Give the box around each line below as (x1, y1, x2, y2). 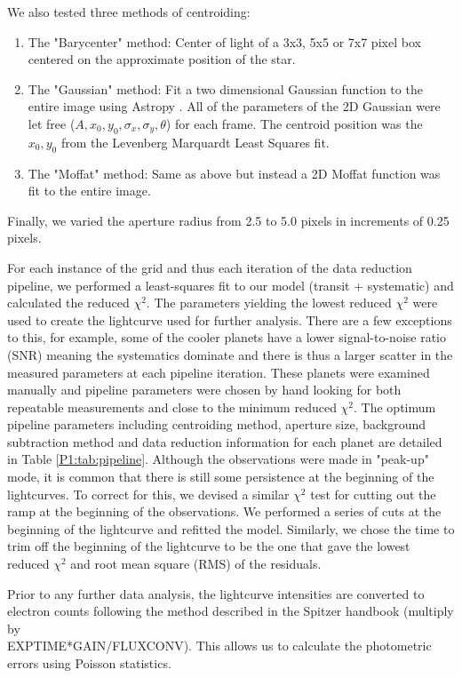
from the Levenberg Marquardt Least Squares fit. (60, 132, 330, 151)
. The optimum (354, 397, 436, 416)
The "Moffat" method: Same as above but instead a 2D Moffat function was (28, 164, 441, 182)
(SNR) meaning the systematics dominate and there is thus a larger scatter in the (7, 345, 453, 363)
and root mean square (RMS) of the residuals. (70, 554, 322, 573)
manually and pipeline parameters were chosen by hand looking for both (7, 380, 402, 399)
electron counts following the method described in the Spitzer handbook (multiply (7, 602, 454, 620)
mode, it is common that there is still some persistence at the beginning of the (7, 467, 434, 486)
